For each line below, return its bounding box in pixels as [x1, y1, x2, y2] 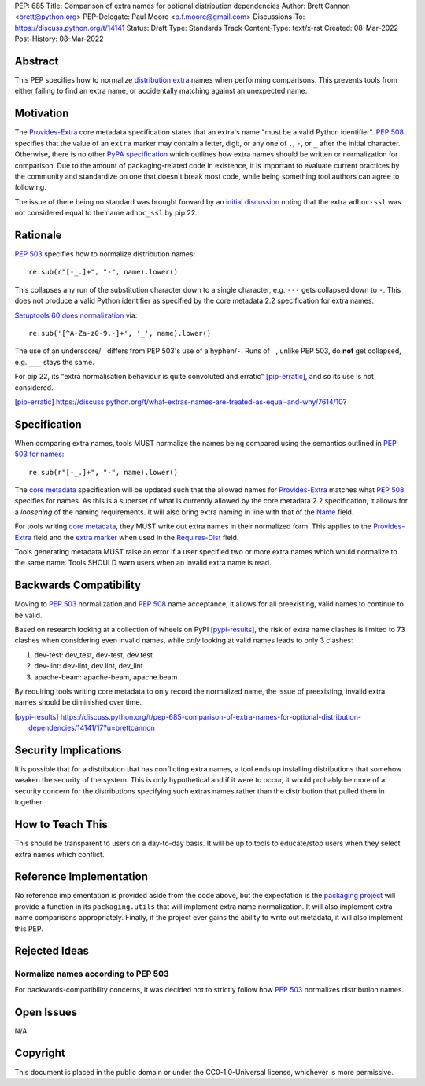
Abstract [14, 54, 59, 68]
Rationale [14, 228, 62, 241]
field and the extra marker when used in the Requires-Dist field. [32, 532, 239, 542]
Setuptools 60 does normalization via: [14, 311, 138, 320]
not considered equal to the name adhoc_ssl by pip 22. [14, 208, 198, 218]
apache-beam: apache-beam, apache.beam [34, 672, 178, 682]
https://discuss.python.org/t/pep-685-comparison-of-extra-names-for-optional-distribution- [60, 712, 362, 721]
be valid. [14, 610, 42, 620]
